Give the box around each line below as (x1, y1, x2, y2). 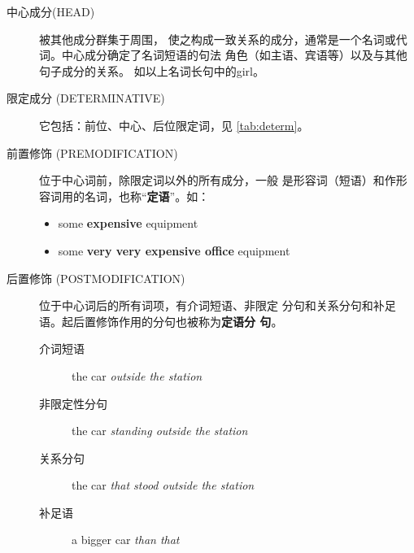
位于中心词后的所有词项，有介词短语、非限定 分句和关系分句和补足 (39, 297, 396, 314)
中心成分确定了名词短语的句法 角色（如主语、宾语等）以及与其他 (61, 46, 407, 63)
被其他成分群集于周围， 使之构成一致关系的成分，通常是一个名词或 (39, 30, 396, 47)
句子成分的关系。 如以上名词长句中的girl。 (39, 62, 264, 79)
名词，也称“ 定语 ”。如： (84, 187, 210, 204)
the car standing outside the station (72, 422, 248, 439)
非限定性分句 (39, 394, 107, 411)
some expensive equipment (58, 215, 198, 232)
